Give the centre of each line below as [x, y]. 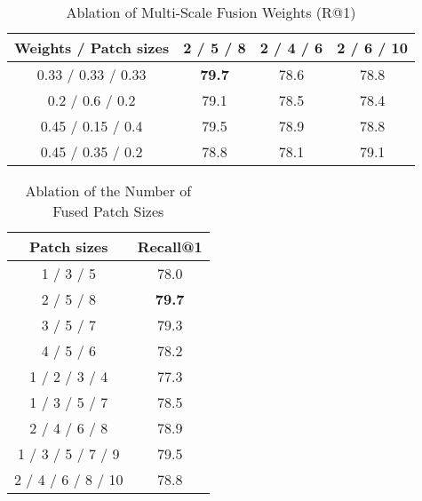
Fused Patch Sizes [108, 211]
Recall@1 [170, 247]
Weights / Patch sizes [92, 48]
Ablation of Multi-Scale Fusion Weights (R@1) [211, 12]
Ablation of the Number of [108, 191]
